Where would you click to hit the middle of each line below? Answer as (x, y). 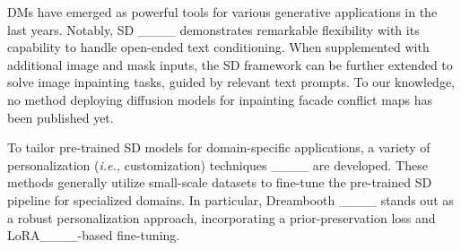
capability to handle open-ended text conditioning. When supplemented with (218, 47)
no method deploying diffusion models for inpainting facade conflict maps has (220, 99)
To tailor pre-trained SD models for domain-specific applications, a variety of (219, 147)
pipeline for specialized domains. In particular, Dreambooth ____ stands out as (230, 199)
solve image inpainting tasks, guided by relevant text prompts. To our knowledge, (231, 82)
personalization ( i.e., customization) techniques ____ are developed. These (217, 164)
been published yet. (61, 117)
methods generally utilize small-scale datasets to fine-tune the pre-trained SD (220, 182)
